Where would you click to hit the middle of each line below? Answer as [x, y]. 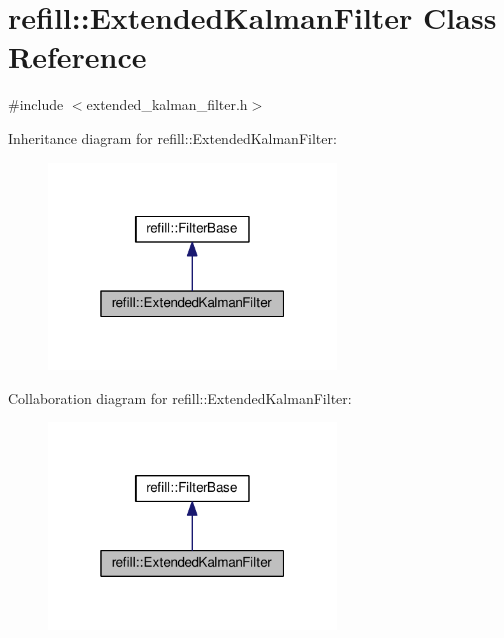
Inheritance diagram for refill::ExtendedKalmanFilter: [172, 137]
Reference [77, 56]
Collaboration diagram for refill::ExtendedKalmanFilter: [180, 397]
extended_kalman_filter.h [167, 104]
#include [36, 104]
